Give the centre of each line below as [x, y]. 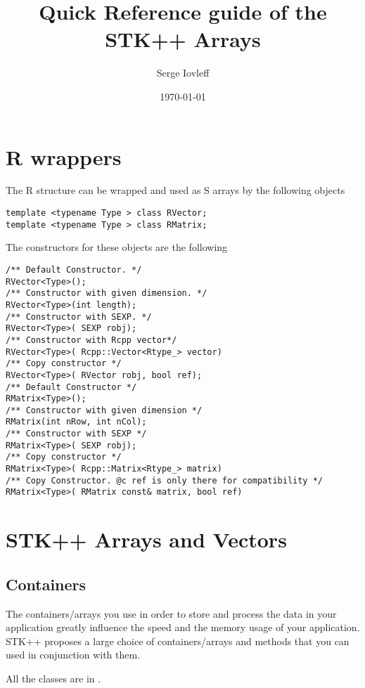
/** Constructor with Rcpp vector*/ [91, 340]
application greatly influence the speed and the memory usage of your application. [183, 627]
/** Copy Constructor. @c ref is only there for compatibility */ [165, 480]
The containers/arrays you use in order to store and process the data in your [171, 613]
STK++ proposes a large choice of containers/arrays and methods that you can [178, 641]
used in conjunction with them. [73, 655]
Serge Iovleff [183, 73]
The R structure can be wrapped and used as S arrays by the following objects [175, 190]
